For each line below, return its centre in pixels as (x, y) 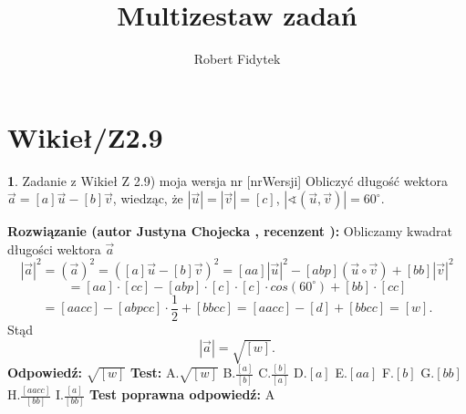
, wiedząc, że (148, 198)
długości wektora (54, 248)
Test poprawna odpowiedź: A (182, 394)
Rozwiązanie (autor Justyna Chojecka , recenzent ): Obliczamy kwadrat (230, 231)
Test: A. (155, 373)
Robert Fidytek (237, 59)
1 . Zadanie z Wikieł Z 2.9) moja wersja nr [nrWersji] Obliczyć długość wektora (228, 180)
